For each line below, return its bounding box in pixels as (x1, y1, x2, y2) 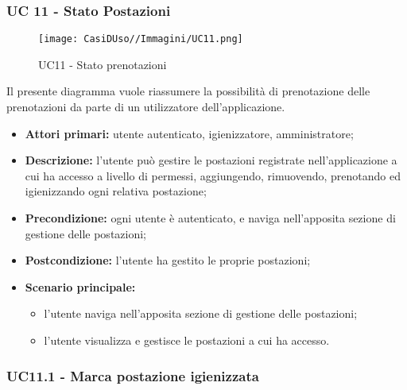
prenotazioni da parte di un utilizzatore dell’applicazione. (6, 98, 285, 115)
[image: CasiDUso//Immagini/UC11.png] (38, 33, 243, 45)
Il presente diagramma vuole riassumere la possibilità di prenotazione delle (6, 83, 370, 99)
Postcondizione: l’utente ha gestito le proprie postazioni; (25, 252, 311, 268)
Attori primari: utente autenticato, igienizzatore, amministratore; (25, 125, 354, 141)
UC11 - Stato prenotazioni (38, 56, 167, 72)
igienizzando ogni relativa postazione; (25, 183, 207, 199)
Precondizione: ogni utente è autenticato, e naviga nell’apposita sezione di (25, 210, 396, 226)
